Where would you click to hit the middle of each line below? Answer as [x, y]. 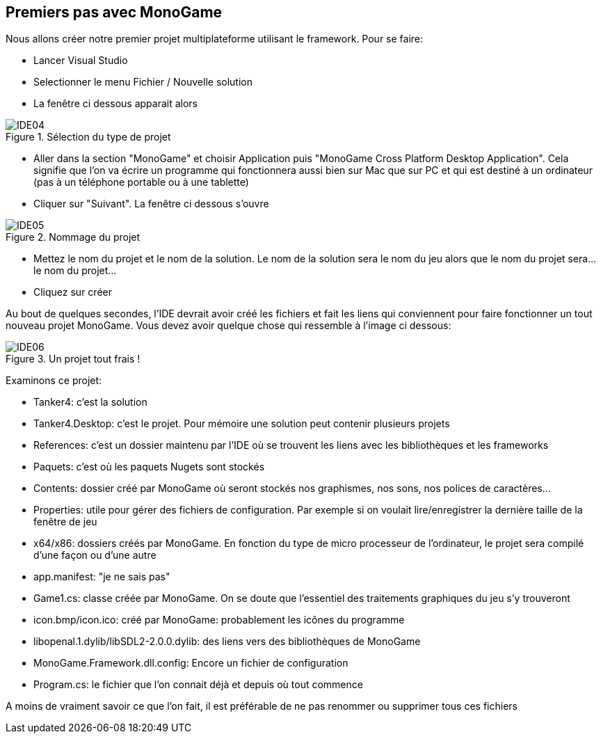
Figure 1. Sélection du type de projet [88, 137]
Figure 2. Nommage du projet [73, 237]
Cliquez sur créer [73, 292]
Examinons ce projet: [54, 381]
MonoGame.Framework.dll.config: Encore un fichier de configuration [191, 663]
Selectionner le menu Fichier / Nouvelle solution [143, 82]
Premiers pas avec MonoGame [114, 12]
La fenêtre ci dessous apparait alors [115, 104]
